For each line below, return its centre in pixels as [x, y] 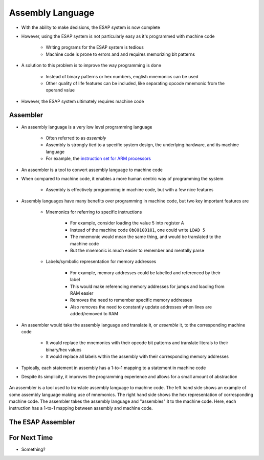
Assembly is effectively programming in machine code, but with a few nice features [130, 190]
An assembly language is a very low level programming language [87, 127]
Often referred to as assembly [76, 138]
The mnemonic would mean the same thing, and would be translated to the [146, 237]
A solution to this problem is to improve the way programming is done [91, 66]
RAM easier [82, 293]
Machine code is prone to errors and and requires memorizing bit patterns [120, 54]
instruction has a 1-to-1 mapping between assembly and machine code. [81, 408]
